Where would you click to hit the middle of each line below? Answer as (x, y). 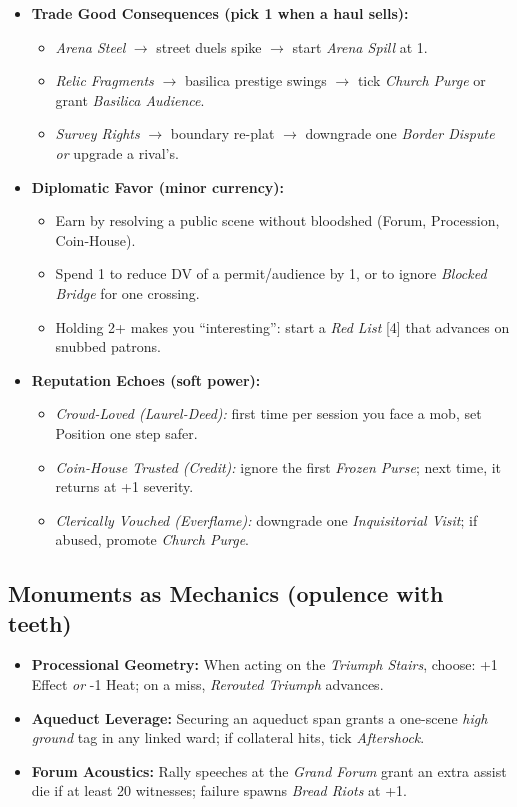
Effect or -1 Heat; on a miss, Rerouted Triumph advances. (207, 684)
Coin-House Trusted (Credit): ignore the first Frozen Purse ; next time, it (278, 466)
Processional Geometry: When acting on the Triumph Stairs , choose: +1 (264, 664)
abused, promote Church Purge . (152, 539)
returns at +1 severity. (124, 486)
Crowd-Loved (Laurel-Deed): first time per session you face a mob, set (268, 413)
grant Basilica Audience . (130, 99)
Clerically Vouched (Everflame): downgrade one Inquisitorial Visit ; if (266, 519)
